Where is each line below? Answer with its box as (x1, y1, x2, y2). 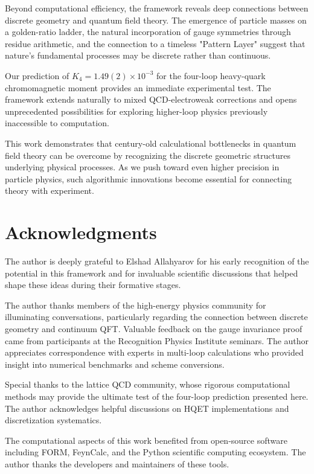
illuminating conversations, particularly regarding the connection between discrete (5, 310, 308, 323)
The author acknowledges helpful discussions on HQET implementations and (5, 402, 289, 414)
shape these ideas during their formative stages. (5, 278, 181, 291)
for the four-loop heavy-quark (156, 69, 266, 82)
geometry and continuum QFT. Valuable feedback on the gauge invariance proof (5, 322, 303, 335)
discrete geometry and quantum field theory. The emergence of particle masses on (5, 13, 307, 26)
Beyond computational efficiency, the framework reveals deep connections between (5, 2, 309, 14)
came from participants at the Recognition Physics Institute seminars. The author (5, 334, 309, 347)
